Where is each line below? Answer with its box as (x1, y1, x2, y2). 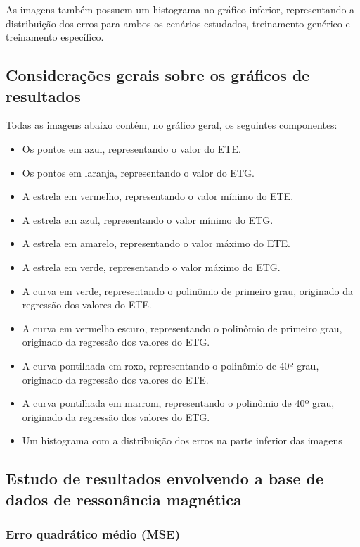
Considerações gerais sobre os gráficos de (6, 64, 310, 86)
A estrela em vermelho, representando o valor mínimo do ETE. (22, 189, 294, 203)
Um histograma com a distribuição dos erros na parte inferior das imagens (22, 433, 342, 448)
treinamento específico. (6, 30, 104, 44)
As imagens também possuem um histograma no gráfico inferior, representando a (6, 2, 355, 16)
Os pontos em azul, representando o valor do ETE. (22, 141, 241, 156)
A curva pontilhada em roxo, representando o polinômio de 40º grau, (22, 358, 319, 372)
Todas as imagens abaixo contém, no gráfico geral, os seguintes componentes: (6, 118, 337, 132)
